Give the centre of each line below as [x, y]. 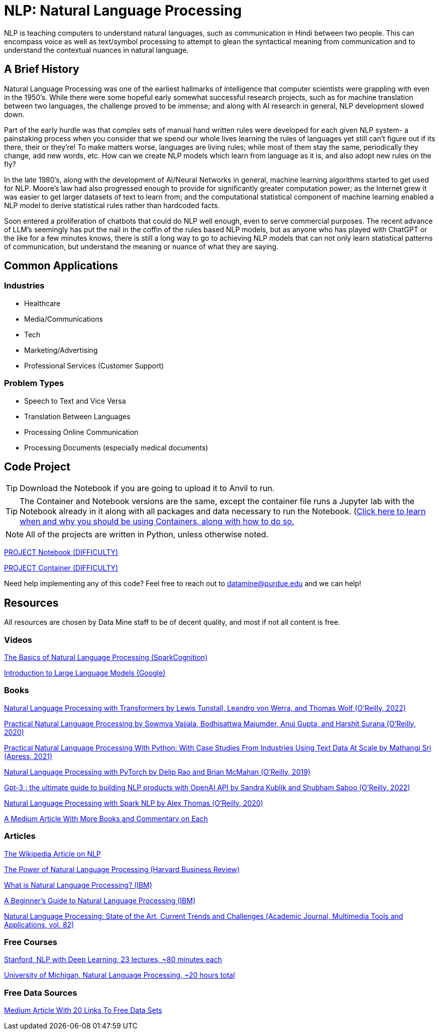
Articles [20, 836]
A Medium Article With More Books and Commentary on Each [106, 818]
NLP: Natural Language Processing [123, 11]
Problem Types [34, 383]
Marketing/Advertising [61, 350]
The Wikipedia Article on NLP [52, 854]
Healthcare [42, 303]
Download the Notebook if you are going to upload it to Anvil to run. [147, 488]
